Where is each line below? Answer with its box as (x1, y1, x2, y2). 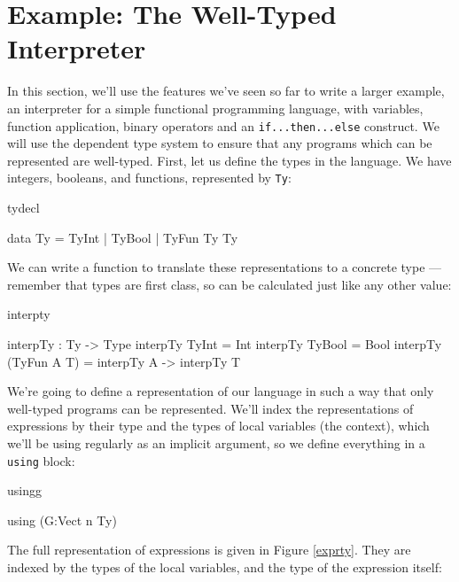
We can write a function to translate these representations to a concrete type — (7, 258, 442, 276)
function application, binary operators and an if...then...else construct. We (7, 116, 440, 135)
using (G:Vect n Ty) (7, 510, 117, 529)
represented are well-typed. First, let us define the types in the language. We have (7, 151, 452, 169)
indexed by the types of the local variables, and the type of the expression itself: (7, 557, 442, 576)
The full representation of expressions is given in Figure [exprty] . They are (7, 540, 411, 559)
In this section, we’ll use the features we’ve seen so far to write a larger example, (7, 81, 445, 100)
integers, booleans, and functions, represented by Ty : (7, 168, 292, 187)
